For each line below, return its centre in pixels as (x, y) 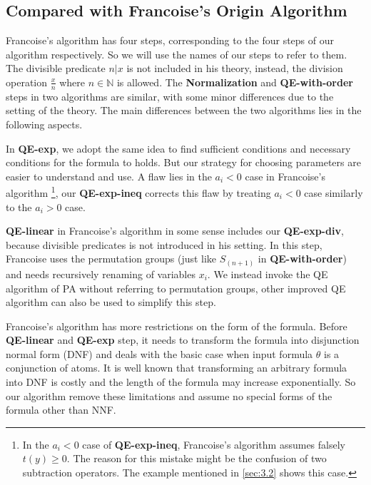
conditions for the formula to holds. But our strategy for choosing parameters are (183, 162)
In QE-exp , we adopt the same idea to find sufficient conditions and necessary (178, 148)
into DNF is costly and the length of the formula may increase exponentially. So (181, 382)
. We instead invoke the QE (268, 274)
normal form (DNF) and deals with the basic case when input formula (159, 353)
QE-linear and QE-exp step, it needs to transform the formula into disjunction (183, 340)
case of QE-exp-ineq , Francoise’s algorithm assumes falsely (214, 444)
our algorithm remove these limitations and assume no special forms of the (169, 395)
